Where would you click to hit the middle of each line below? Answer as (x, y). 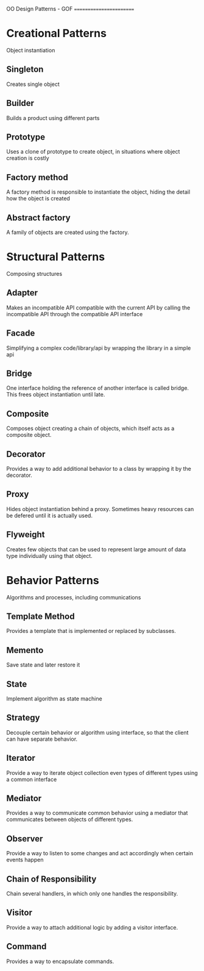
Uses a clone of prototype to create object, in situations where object (93, 152)
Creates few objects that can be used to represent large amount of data (96, 549)
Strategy (23, 718)
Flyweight (26, 535)
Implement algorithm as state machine (54, 699)
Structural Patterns (56, 257)
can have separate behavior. (42, 739)
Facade (21, 334)
